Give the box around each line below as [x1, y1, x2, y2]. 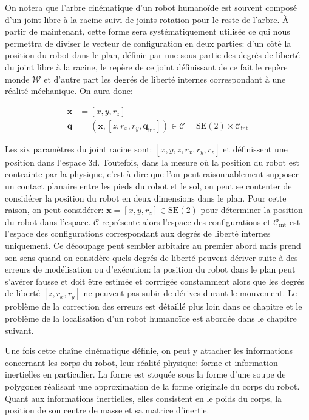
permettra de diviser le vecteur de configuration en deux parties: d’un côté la [5, 36, 291, 49]
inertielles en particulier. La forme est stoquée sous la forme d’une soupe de [5, 368, 286, 381]
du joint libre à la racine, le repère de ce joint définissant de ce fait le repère [5, 60, 288, 73]
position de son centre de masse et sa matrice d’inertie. [5, 404, 209, 416]
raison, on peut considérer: [5, 203, 104, 216]
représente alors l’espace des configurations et [101, 215, 271, 228]
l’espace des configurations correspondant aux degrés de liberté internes [5, 227, 271, 240]
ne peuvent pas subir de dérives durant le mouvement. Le [83, 286, 297, 299]
